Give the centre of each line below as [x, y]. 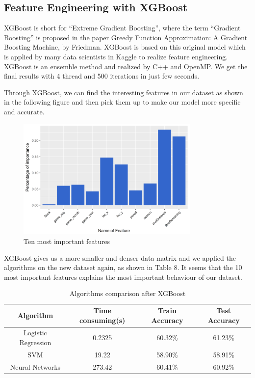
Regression [35, 342]
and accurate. [24, 111]
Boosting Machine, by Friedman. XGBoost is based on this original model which [125, 47]
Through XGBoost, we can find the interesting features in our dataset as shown [124, 92]
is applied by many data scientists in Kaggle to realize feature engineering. [116, 56]
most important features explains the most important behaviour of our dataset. [123, 277]
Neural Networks [35, 366]
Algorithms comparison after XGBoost [127, 293]
